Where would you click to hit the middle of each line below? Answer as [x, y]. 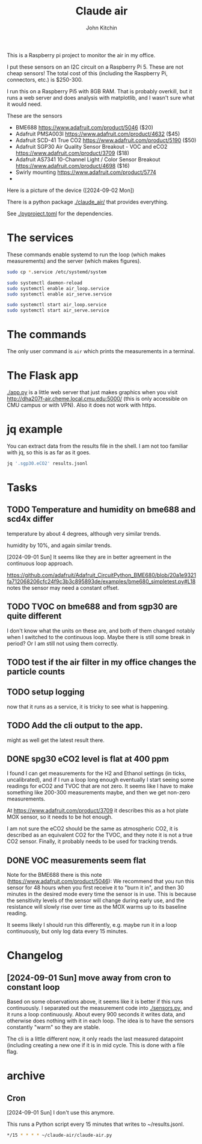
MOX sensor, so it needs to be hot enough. [60, 817]
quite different [34, 616]
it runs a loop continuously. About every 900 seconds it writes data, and [96, 1015]
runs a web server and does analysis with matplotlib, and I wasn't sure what [101, 97]
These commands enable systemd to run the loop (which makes [86, 255]
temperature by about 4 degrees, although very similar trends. [84, 533]
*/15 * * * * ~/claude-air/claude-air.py [60, 1136]
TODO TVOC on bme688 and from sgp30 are [92, 607]
